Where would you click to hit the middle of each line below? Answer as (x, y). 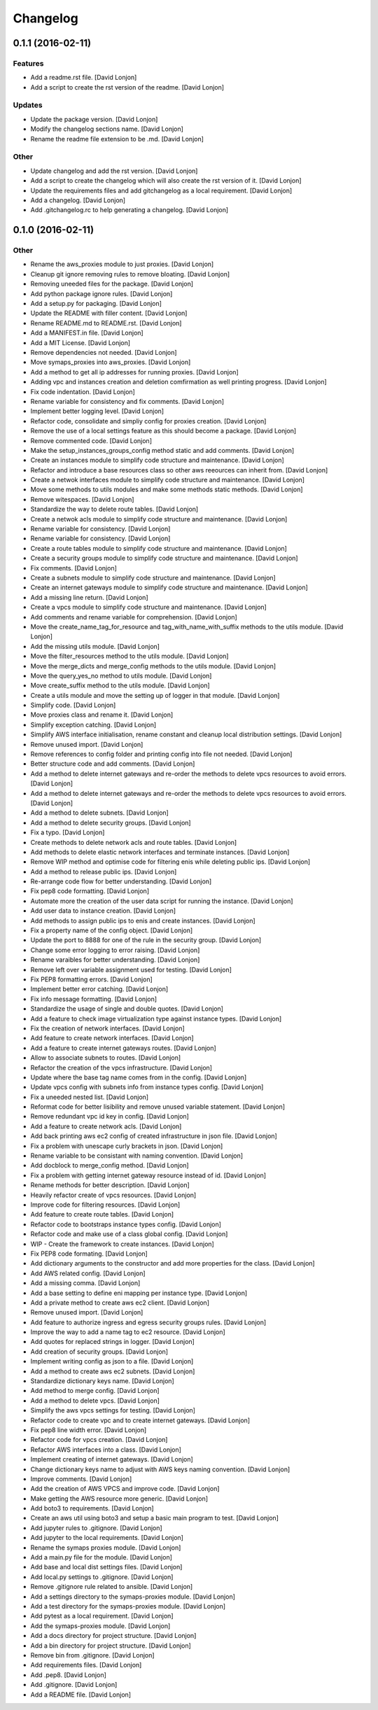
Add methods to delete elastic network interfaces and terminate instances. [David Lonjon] (160, 852)
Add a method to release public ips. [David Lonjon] (104, 871)
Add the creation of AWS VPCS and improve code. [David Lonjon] (125, 1489)
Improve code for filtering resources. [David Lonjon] (105, 1205)
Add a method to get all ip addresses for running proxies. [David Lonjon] (135, 372)
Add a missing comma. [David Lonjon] (85, 1283)
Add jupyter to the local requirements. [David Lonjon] (107, 1538)
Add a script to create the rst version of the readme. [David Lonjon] (127, 87)
